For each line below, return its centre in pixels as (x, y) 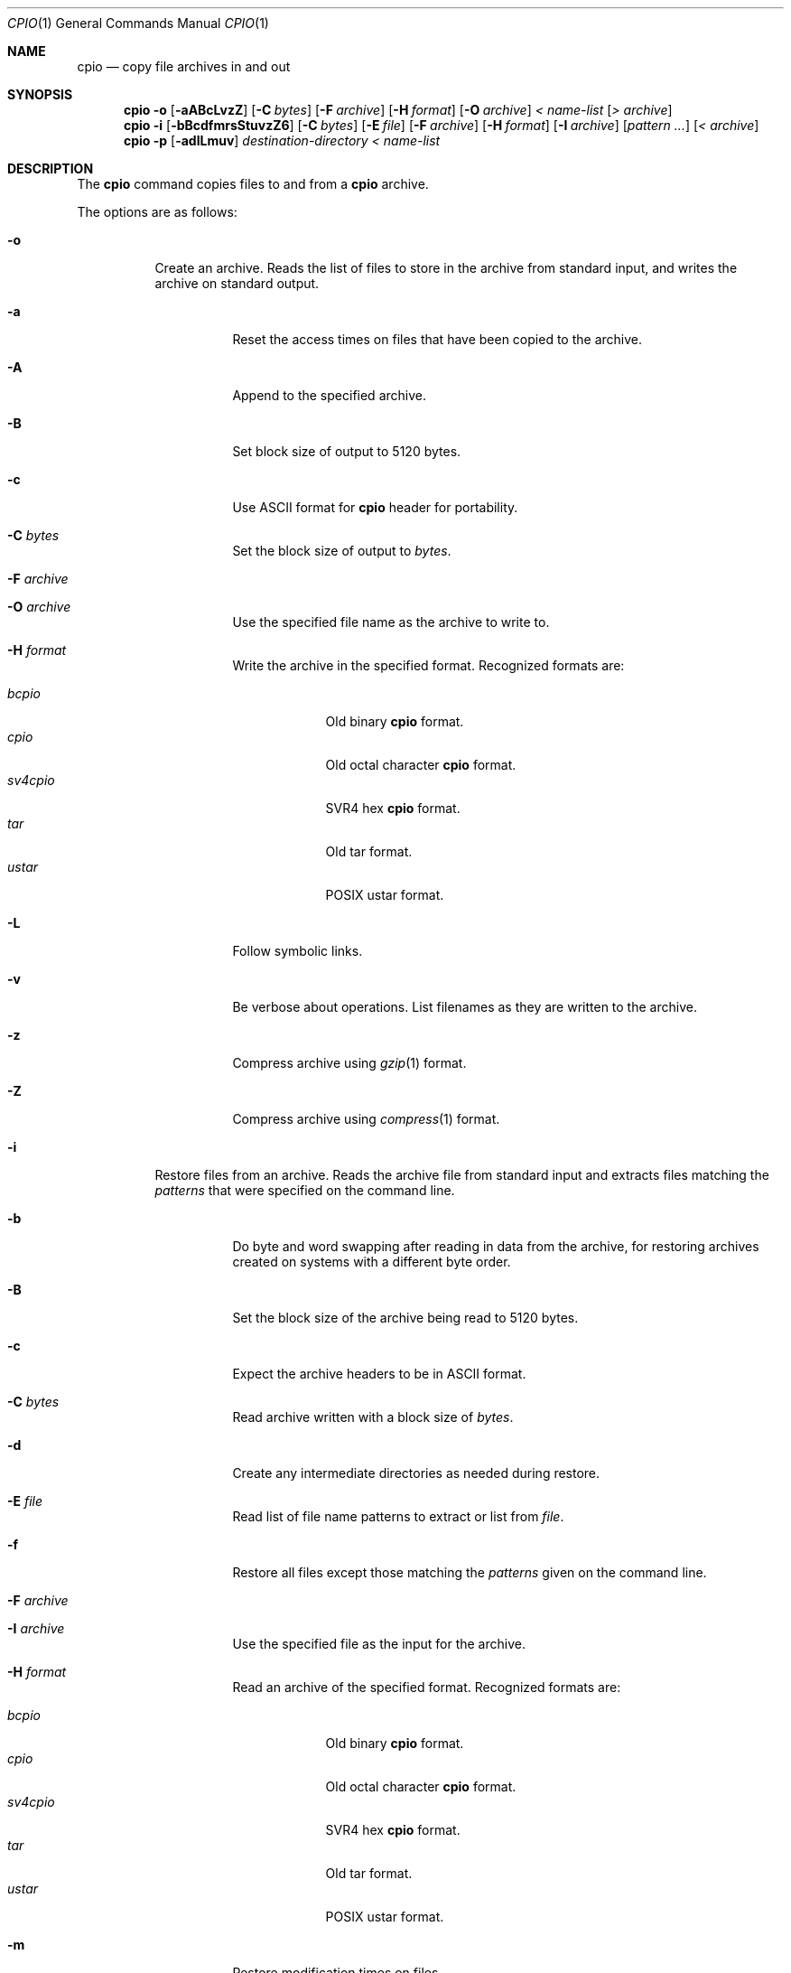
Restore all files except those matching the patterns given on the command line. (470, 1572)
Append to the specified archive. (329, 395)
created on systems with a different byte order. (372, 1262)
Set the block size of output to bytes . (342, 551)
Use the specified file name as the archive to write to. (391, 622)
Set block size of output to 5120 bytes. (347, 451)
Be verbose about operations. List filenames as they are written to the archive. (465, 1007)
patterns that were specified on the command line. (305, 1190)
